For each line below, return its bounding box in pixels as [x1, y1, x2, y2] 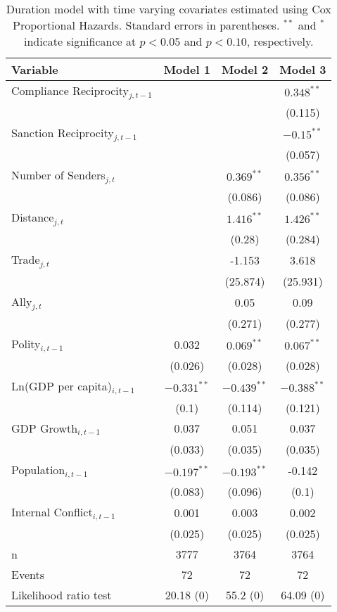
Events [11, 566, 44, 583]
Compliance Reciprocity [11, 82, 129, 98]
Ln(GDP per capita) [11, 377, 113, 394]
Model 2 [221, 61, 269, 77]
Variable [11, 61, 58, 77]
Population [11, 461, 65, 478]
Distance [11, 208, 54, 225]
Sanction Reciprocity [11, 124, 114, 141]
